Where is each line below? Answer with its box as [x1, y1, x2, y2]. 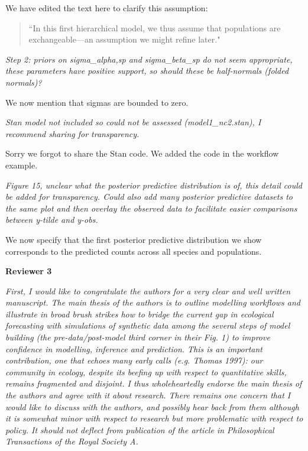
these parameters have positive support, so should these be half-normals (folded [5, 64, 289, 77]
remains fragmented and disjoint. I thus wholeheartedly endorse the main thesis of [5, 377, 302, 390]
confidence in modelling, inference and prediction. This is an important [5, 342, 262, 355]
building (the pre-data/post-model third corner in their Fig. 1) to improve [5, 331, 270, 343]
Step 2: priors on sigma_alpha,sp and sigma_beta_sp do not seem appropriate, [5, 53, 293, 65]
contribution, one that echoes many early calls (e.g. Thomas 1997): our [5, 354, 263, 366]
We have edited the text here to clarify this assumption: [5, 2, 208, 14]
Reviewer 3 [5, 265, 52, 277]
